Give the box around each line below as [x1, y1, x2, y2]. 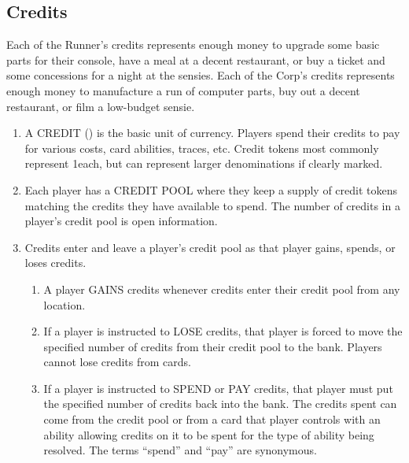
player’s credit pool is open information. [24, 213, 218, 229]
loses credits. [24, 254, 87, 271]
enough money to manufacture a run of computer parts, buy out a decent [6, 82, 360, 98]
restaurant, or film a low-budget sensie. [6, 98, 195, 114]
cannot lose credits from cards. [43, 354, 191, 370]
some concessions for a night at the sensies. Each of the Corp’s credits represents [6, 67, 395, 83]
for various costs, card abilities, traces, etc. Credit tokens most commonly [24, 139, 379, 156]
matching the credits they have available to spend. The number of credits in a [24, 197, 400, 213]
